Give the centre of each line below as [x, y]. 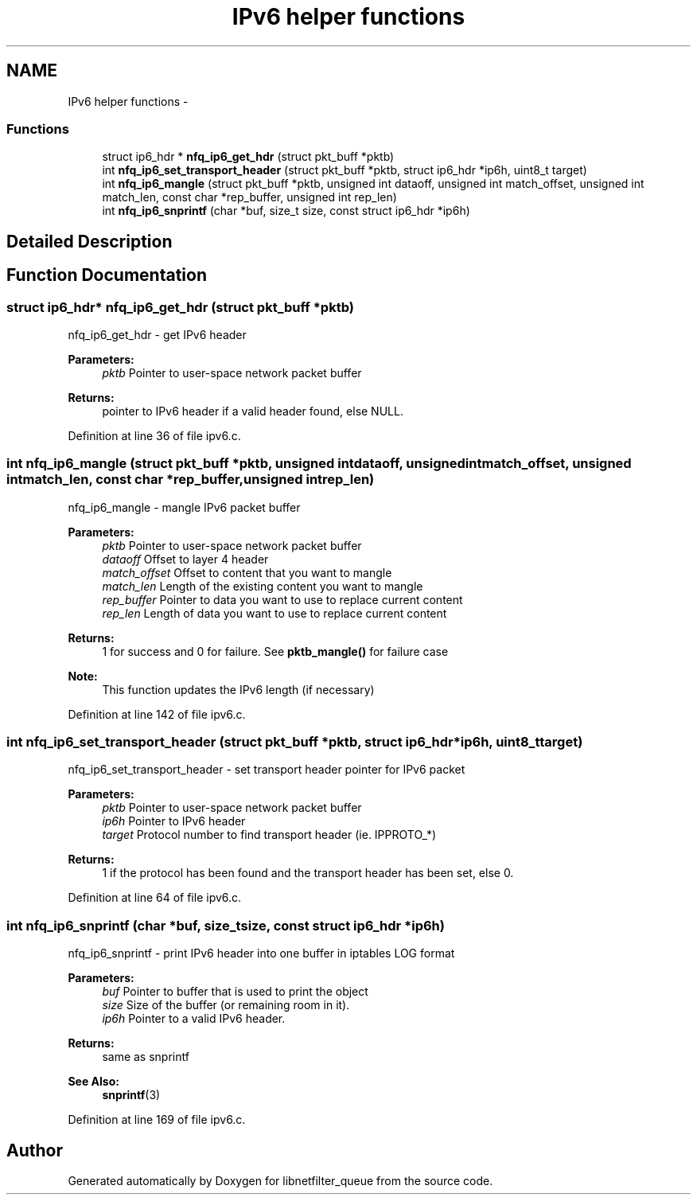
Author [35, 1150]
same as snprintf [146, 1057]
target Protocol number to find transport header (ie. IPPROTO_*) [269, 835]
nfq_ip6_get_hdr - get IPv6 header [157, 334]
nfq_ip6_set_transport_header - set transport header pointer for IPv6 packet [267, 770]
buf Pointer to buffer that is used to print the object [235, 992]
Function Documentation [107, 275]
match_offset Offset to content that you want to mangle [247, 572]
